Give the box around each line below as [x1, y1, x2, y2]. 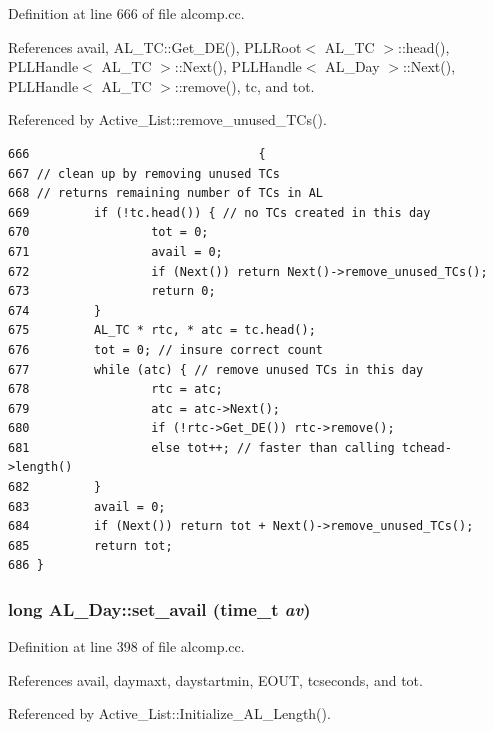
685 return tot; [8, 538, 173, 553]
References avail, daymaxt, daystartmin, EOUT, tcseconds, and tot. [8, 669, 423, 690]
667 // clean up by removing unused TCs [8, 166, 281, 181]
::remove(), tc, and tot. [174, 75, 315, 96]
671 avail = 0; [8, 244, 223, 259]
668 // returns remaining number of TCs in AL [8, 186, 323, 201]
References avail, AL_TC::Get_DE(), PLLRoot [8, 36, 302, 57]
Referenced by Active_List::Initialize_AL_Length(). [8, 703, 331, 724]
